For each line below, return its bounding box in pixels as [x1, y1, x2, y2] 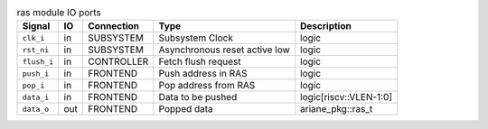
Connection [87, 20, 140, 32]
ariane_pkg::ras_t [299, 103, 373, 115]
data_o [22, 104, 50, 114]
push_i [22, 69, 50, 78]
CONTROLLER [87, 55, 149, 68]
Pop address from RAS [158, 79, 256, 92]
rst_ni [22, 45, 50, 54]
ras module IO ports [16, 6, 101, 19]
